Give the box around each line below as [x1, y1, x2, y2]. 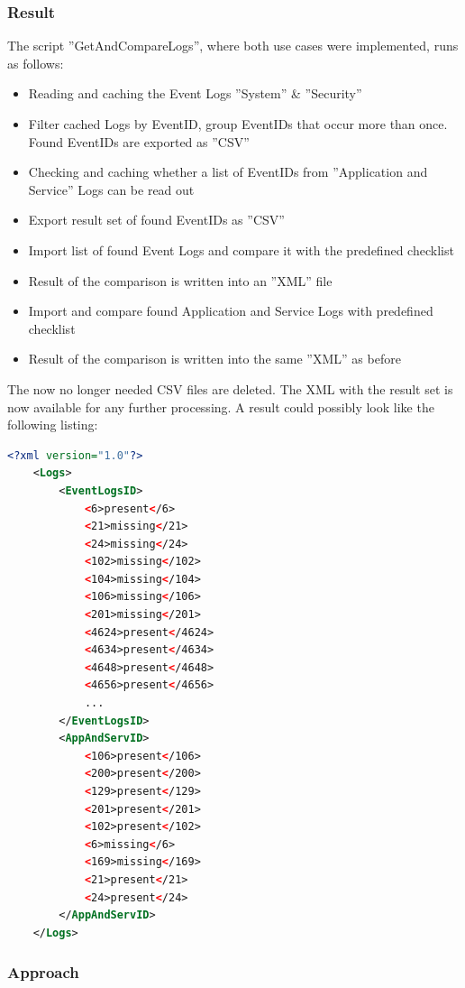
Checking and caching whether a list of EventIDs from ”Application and [28, 162, 428, 181]
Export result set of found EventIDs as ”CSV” [28, 210, 285, 229]
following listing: [7, 415, 98, 434]
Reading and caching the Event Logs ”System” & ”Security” [28, 84, 362, 103]
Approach [7, 961, 79, 983]
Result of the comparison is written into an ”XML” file [28, 271, 333, 290]
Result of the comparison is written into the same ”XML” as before [28, 349, 401, 368]
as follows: [7, 53, 64, 72]
